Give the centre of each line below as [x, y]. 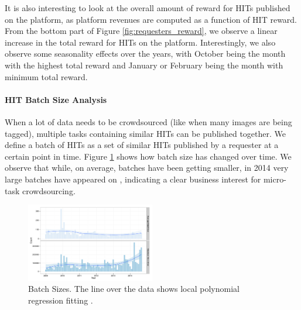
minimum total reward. [46, 76]
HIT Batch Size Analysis [56, 99]
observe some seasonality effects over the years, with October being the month [145, 54]
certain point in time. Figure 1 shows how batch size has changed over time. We [148, 156]
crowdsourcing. [49, 190]
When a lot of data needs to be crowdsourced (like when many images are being [148, 121]
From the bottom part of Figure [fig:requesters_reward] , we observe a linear [141, 31]
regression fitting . [61, 300]
